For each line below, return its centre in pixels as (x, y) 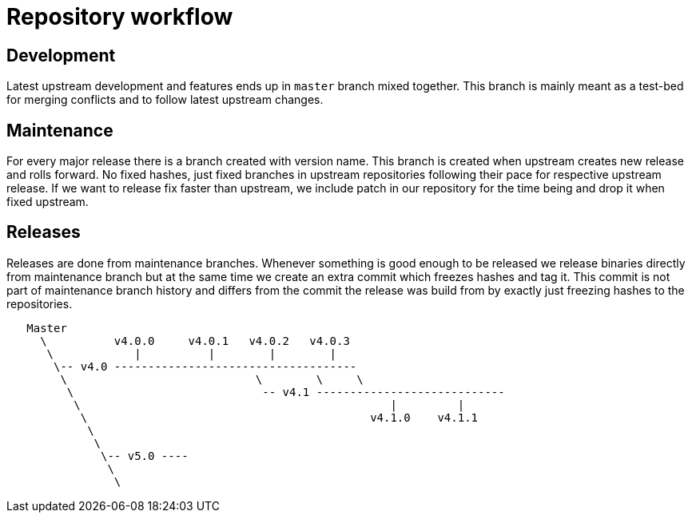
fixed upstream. (48, 202)
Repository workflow (120, 17)
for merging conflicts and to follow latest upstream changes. (165, 100)
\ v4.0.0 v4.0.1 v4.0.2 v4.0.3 (195, 341)
